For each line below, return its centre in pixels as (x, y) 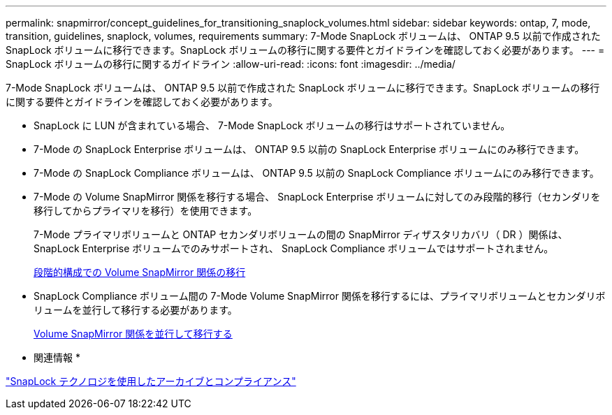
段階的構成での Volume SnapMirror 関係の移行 (140, 272)
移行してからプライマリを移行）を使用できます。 (146, 211)
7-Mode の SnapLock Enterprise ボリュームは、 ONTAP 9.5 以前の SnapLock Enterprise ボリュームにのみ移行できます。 (309, 149)
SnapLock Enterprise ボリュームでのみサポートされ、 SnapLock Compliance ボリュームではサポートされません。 (294, 248)
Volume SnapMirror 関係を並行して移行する (133, 334)
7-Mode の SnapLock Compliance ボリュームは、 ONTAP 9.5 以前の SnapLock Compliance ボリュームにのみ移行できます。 (316, 173)
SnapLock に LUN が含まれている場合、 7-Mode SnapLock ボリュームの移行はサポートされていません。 (272, 125)
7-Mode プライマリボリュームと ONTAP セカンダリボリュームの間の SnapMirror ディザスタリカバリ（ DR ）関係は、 (301, 234)
